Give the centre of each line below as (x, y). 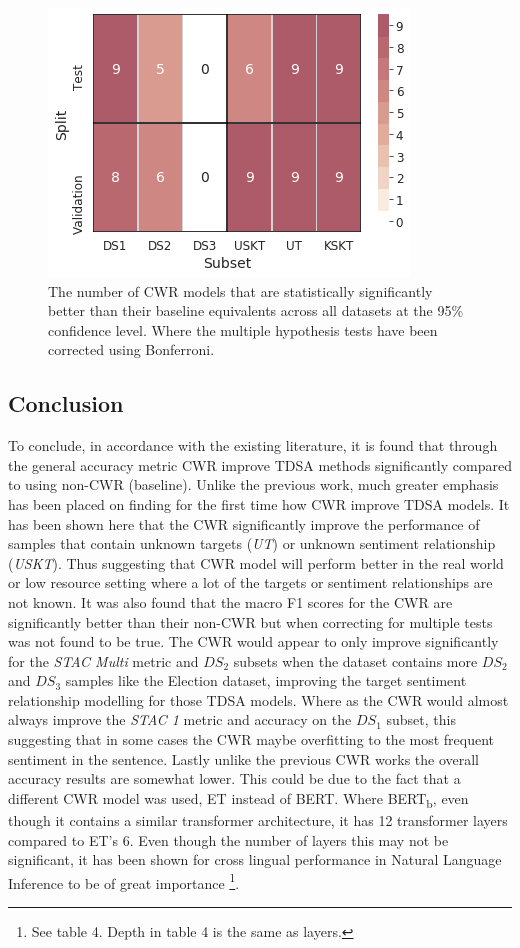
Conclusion (66, 403)
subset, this (421, 719)
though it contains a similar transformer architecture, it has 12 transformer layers (258, 819)
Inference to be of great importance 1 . (124, 881)
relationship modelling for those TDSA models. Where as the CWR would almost (258, 699)
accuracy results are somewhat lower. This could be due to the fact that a (234, 778)
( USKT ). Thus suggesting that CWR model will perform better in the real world (256, 562)
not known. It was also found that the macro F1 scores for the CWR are (230, 601)
